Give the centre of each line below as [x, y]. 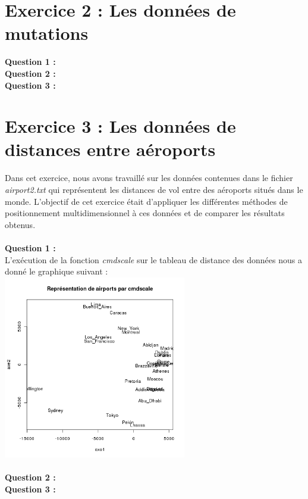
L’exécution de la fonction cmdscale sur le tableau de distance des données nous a [153, 259]
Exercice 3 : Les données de [120, 126]
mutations [47, 33]
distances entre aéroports [110, 149]
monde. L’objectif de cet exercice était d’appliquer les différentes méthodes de [146, 201]
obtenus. [20, 224]
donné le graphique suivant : [56, 271]
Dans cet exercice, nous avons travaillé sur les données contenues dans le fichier [149, 178]
